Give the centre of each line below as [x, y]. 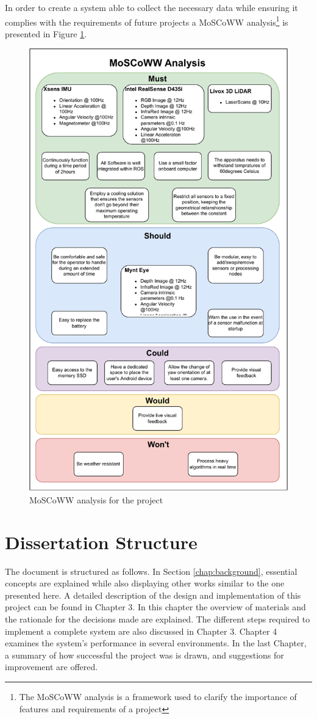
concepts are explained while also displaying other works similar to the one [145, 583]
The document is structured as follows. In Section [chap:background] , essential [151, 571]
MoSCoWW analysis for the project [96, 499]
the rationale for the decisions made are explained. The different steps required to [158, 619]
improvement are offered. [52, 667]
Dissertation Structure [101, 542]
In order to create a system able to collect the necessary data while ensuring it [151, 7]
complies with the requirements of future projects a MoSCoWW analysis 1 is [147, 21]
